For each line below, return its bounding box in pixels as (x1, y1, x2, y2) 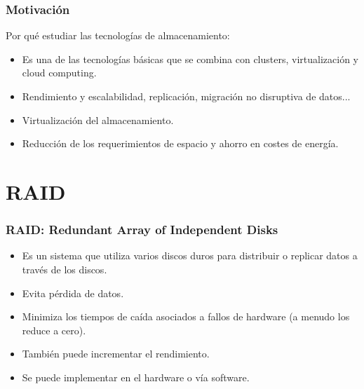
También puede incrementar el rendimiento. (22, 346, 210, 361)
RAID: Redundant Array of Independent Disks (6, 221, 278, 238)
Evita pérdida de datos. (22, 285, 124, 300)
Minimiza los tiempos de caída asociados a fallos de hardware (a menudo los (22, 309, 350, 324)
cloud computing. (22, 65, 97, 80)
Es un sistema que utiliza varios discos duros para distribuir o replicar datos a (22, 248, 358, 263)
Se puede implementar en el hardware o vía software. (22, 369, 250, 384)
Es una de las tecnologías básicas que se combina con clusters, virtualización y (22, 51, 358, 66)
